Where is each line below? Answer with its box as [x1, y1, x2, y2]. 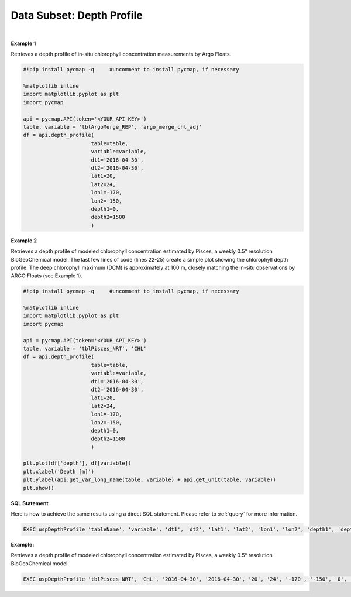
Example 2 [11, 237, 37, 244]
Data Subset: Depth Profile [11, 9, 143, 22]
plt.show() [23, 485, 54, 491]
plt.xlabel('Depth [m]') [23, 468, 95, 475]
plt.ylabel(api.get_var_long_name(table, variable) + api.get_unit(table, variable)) [23, 476, 276, 483]
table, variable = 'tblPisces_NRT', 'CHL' [23, 345, 147, 352]
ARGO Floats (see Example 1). [11, 272, 83, 279]
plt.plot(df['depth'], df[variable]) [23, 460, 132, 466]
